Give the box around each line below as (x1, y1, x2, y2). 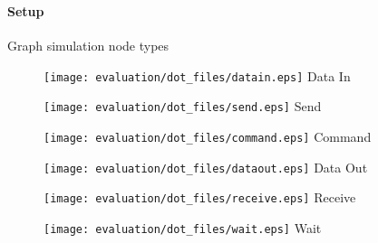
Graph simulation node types (7, 36, 170, 55)
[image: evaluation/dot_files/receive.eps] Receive (44, 188, 356, 207)
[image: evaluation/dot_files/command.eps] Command (44, 127, 372, 146)
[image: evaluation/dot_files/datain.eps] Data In (44, 66, 351, 85)
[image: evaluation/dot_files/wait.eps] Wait (44, 219, 322, 237)
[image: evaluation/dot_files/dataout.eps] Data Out (44, 157, 368, 176)
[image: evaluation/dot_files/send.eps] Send (44, 97, 322, 116)
